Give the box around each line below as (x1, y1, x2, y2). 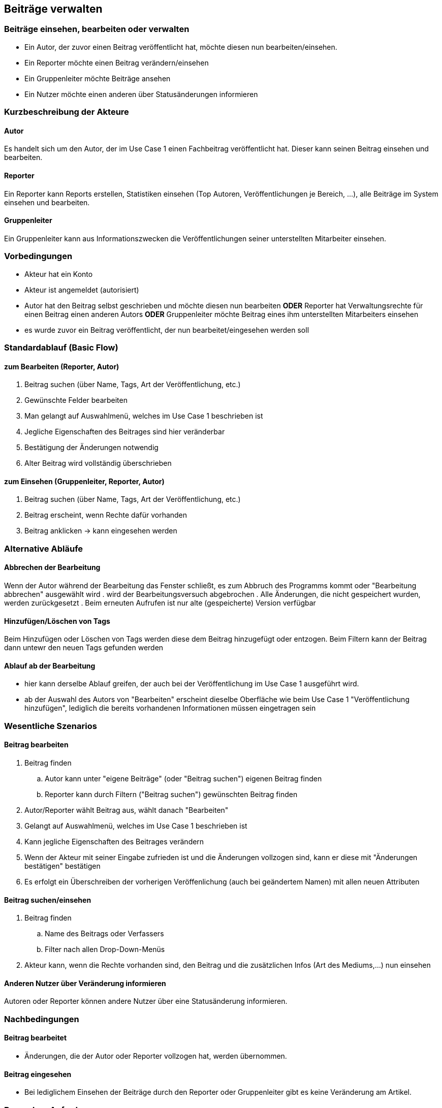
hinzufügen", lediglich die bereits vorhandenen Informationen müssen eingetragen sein (24, 704, 316, 713)
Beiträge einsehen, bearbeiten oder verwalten (4, 24, 190, 35)
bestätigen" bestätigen (24, 862, 101, 871)
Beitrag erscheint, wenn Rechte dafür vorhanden (24, 511, 187, 520)
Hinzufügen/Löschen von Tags (4, 616, 110, 625)
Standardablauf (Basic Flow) (4, 342, 118, 353)
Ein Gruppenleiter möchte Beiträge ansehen (24, 74, 171, 83)
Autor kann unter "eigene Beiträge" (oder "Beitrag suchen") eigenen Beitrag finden (45, 774, 322, 783)
